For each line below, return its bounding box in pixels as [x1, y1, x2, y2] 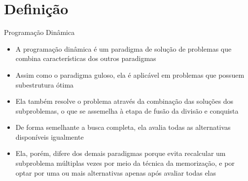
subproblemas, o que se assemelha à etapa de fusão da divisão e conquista [15, 105, 239, 116]
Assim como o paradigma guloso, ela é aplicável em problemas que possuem [15, 69, 245, 80]
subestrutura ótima [15, 79, 74, 90]
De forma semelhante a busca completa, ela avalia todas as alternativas [15, 122, 231, 132]
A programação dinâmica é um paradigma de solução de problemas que [15, 43, 232, 54]
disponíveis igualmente [15, 131, 84, 142]
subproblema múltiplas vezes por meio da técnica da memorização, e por [15, 158, 235, 168]
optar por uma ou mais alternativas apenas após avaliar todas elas [15, 167, 216, 178]
